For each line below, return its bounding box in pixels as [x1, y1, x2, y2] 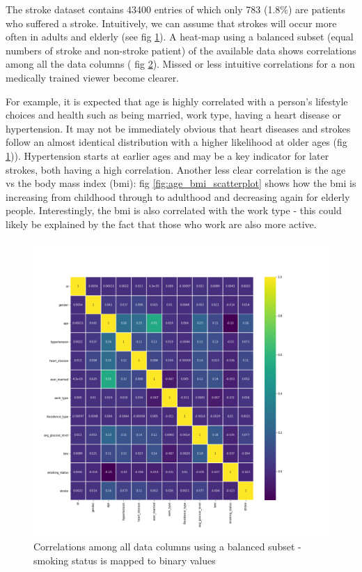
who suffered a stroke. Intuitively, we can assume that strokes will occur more [6, 15, 337, 30]
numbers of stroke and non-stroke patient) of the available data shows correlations [6, 43, 356, 57]
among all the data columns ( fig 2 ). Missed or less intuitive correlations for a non [6, 57, 355, 71]
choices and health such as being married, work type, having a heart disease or [6, 107, 342, 122]
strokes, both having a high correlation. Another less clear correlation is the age [6, 162, 346, 176]
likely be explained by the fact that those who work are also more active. [6, 216, 317, 231]
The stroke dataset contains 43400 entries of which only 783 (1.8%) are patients [6, 2, 346, 16]
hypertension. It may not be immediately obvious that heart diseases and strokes [6, 121, 351, 135]
